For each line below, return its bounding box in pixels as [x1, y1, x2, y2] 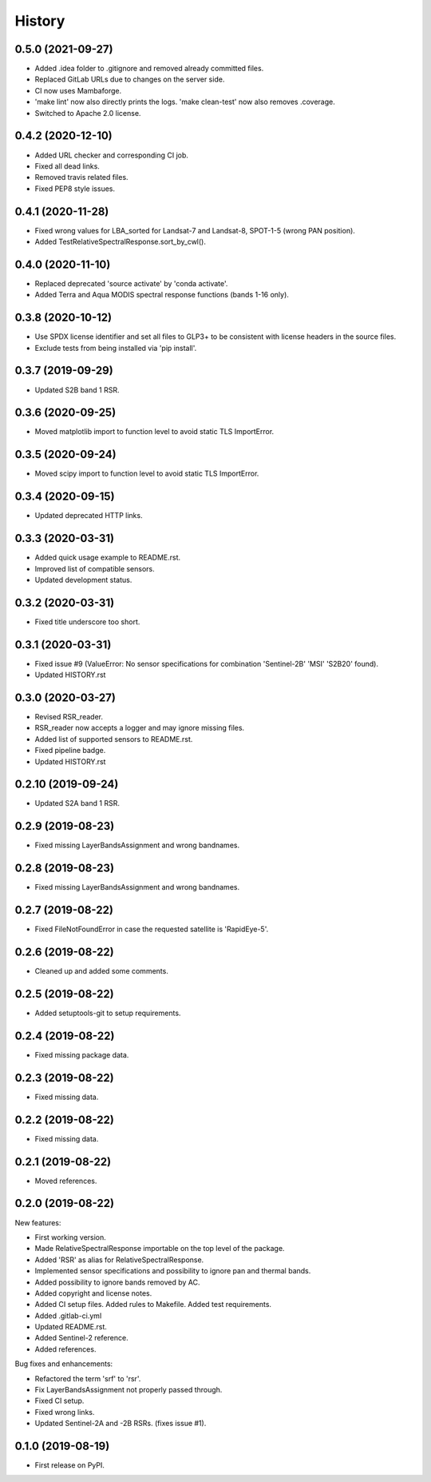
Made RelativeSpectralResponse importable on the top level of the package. [34, 1244, 285, 1253]
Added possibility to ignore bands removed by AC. [34, 1277, 200, 1287]
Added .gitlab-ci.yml [34, 1311, 102, 1321]
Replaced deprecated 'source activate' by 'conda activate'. [34, 278, 228, 288]
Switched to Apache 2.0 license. [34, 108, 141, 118]
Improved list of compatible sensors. [34, 564, 155, 573]
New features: [14, 1217, 61, 1227]
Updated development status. [34, 575, 132, 584]
